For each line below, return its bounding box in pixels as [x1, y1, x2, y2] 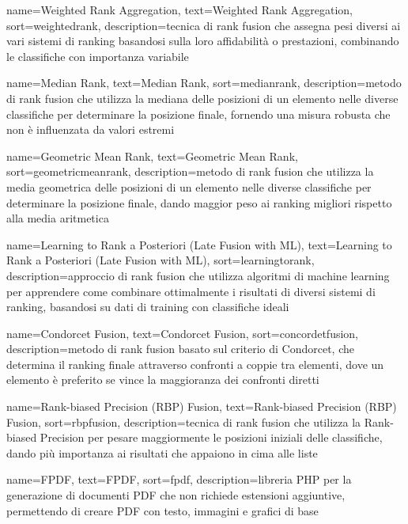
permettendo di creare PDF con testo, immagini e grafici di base [6, 502, 319, 518]
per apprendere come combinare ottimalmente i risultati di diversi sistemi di [6, 283, 376, 299]
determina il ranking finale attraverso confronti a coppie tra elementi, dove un [6, 355, 384, 372]
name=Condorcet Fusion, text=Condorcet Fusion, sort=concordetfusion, [6, 325, 359, 341]
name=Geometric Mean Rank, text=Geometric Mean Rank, [6, 147, 298, 164]
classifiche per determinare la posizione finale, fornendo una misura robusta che [6, 105, 391, 122]
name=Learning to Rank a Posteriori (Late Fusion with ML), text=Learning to [6, 236, 392, 253]
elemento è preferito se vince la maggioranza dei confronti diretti [6, 371, 319, 388]
